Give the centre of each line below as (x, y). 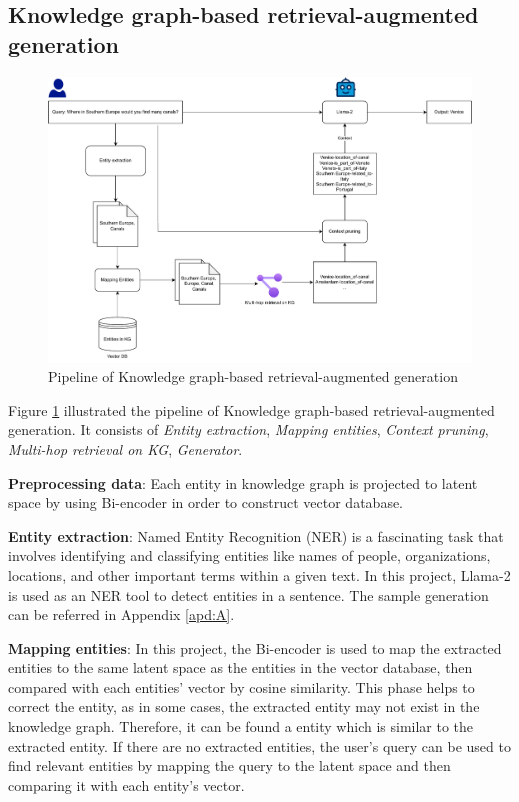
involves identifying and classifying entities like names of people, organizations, (249, 555)
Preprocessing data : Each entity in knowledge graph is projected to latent (243, 482)
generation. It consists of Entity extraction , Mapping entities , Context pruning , (248, 429)
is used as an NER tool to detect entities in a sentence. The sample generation (248, 594)
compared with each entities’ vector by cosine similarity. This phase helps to (241, 686)
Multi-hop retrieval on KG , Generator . (125, 448)
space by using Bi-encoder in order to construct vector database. (206, 502)
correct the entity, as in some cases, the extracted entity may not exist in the (244, 706)
